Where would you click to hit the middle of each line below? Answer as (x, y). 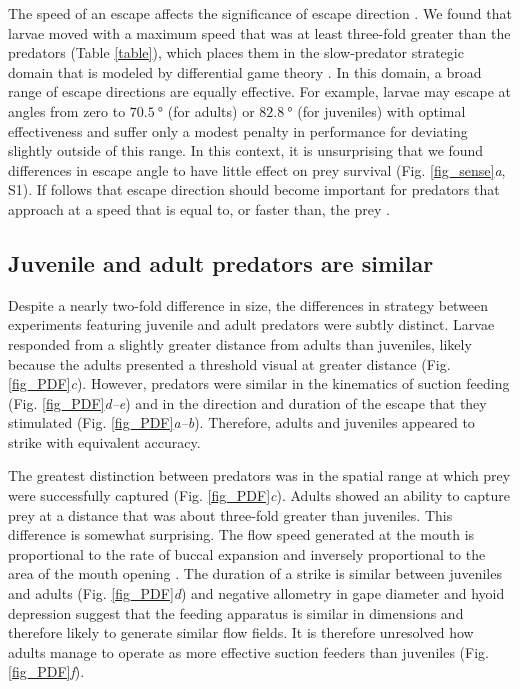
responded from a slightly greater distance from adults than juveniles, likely (240, 343)
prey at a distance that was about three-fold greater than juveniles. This (230, 514)
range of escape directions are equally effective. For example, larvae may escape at (259, 91)
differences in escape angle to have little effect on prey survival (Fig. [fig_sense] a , (257, 169)
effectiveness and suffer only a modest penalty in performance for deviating (238, 130)
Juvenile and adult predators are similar (221, 262)
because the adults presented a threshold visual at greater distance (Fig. (229, 363)
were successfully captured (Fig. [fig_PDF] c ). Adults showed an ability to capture (259, 495)
